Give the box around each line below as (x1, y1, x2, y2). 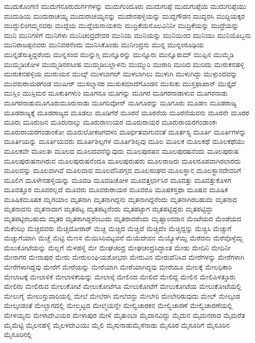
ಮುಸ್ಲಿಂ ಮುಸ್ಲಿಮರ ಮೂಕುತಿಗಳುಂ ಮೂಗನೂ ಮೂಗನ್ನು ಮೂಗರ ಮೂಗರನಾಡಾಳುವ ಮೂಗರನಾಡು (4, 88, 228, 98)
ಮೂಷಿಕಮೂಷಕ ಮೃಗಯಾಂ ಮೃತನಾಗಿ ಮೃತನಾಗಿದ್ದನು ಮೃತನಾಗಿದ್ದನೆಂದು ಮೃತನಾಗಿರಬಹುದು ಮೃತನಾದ (4, 194, 237, 204)
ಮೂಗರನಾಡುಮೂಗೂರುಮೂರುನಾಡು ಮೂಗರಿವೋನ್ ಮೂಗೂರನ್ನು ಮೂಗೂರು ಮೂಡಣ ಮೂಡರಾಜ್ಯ (4, 97, 237, 107)
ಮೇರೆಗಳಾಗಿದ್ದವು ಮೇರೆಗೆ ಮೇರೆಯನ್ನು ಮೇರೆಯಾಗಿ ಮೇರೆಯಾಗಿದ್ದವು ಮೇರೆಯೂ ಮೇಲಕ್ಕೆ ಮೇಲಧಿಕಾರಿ (4, 262, 232, 272)
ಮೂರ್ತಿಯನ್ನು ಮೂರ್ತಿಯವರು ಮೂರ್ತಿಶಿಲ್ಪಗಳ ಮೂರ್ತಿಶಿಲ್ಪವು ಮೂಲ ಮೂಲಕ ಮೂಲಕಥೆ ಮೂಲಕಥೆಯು (4, 136, 245, 146)
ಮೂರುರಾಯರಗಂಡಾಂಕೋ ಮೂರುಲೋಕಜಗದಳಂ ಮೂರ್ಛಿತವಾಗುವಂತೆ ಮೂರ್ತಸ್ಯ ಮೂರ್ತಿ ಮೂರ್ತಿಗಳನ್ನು (4, 126, 246, 137)
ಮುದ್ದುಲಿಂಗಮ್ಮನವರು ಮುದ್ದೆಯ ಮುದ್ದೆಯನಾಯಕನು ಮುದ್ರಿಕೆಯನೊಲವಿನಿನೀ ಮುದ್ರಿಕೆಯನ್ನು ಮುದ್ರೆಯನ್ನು (4, 20, 239, 31)
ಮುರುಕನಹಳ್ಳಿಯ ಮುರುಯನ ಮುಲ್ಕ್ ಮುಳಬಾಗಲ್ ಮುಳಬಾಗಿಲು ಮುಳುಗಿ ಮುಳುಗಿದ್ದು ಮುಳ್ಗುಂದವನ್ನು (4, 69, 238, 79)
